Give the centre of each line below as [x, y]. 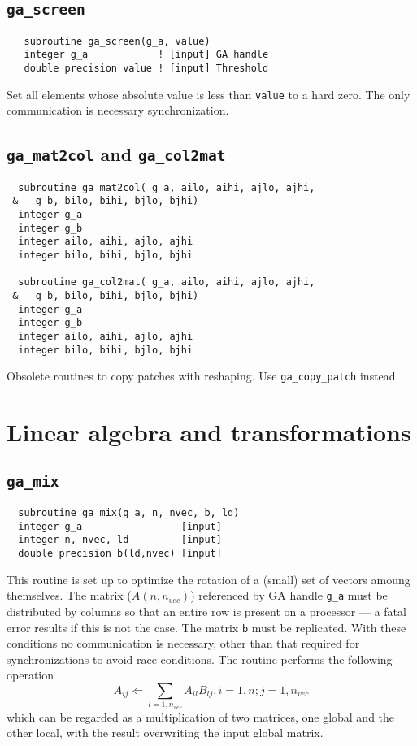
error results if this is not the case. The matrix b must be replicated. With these [206, 627]
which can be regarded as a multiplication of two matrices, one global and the [201, 716]
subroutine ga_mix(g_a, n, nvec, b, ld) [129, 513]
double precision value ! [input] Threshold [146, 69]
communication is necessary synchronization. [118, 110]
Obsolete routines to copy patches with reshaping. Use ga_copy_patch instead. [203, 376]
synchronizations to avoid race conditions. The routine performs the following [200, 659]
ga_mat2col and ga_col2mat [116, 154]
